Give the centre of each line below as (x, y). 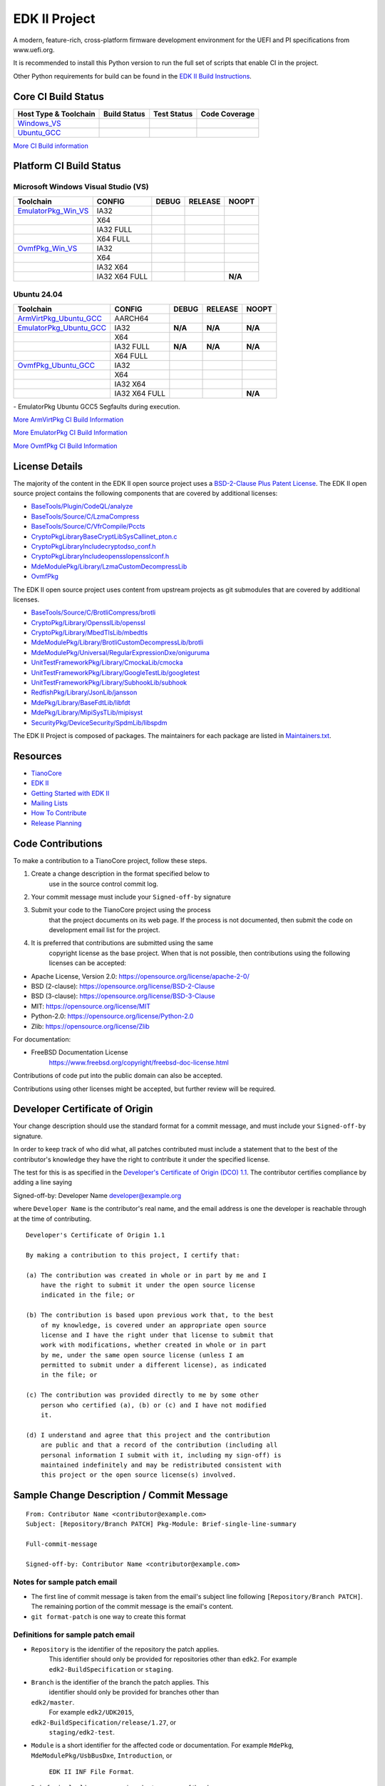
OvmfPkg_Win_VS (47, 248)
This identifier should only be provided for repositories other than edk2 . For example (173, 1659)
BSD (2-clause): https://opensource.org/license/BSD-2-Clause (123, 987)
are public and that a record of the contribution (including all (159, 1445)
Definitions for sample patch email (74, 1635)
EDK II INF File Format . (91, 1772)
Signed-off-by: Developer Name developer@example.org (97, 1195)
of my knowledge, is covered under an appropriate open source (153, 1325)
